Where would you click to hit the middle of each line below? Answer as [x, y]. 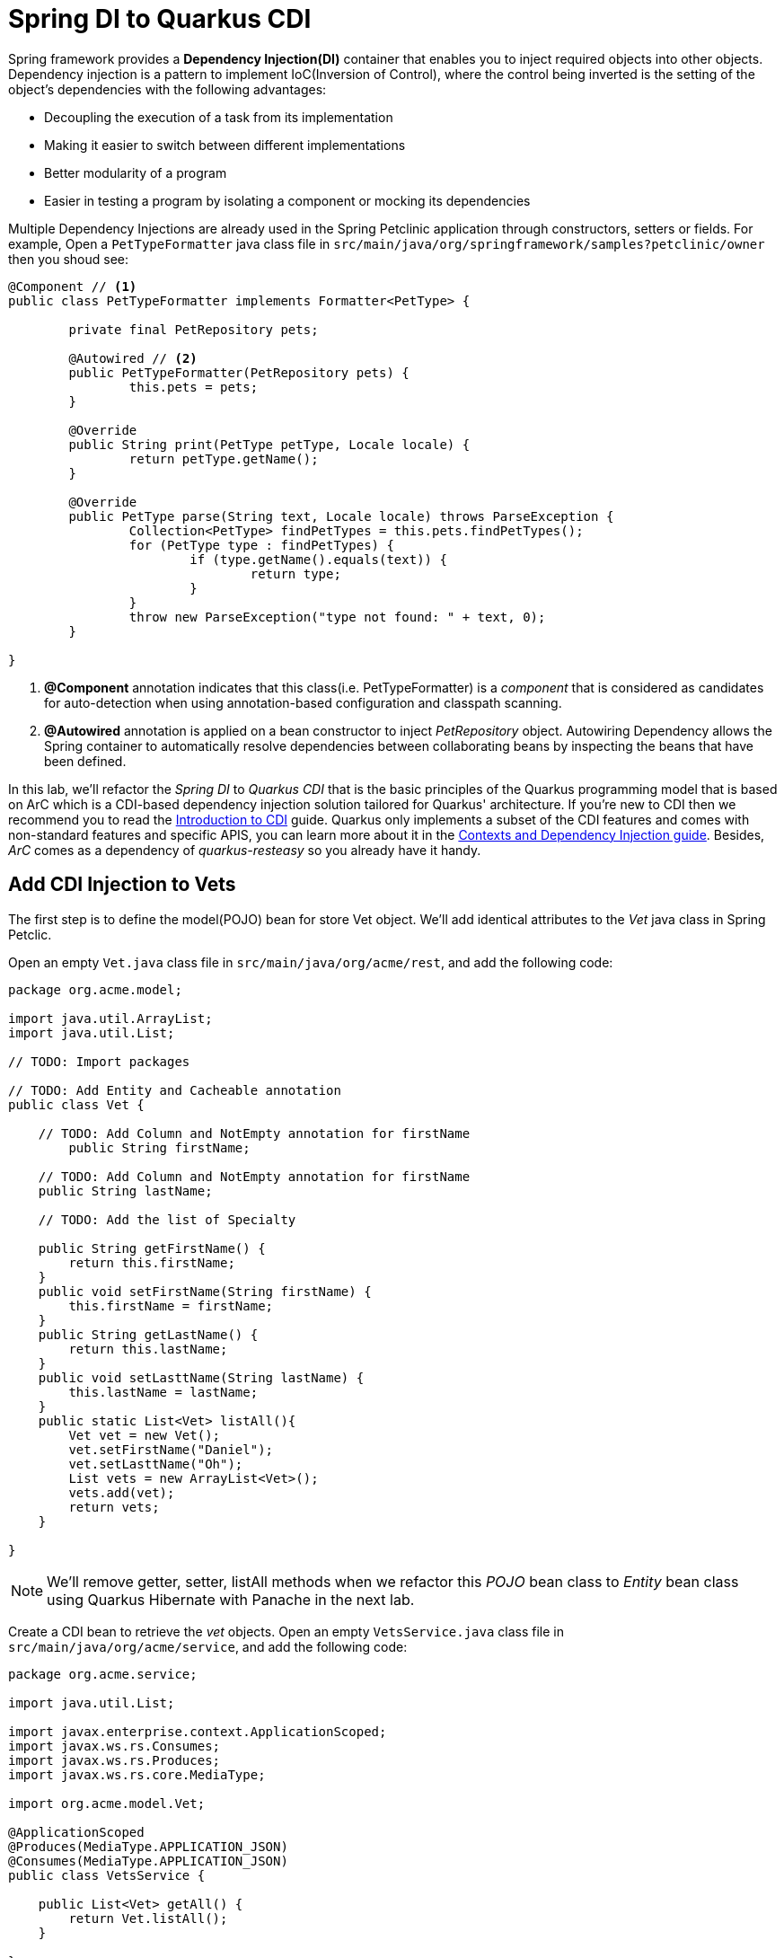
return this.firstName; [152, 1262]
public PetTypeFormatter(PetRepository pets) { [239, 372]
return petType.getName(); [224, 459]
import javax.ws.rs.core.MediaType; [137, 1774]
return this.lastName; [148, 1349]
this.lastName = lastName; [163, 1392]
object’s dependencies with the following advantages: [167, 89]
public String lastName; [125, 1191]
